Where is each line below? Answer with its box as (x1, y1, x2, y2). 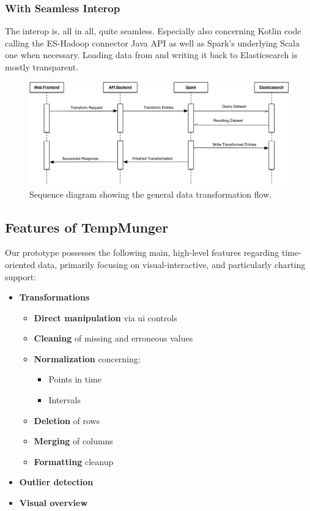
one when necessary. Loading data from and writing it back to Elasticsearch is (5, 48, 298, 61)
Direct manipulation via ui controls (34, 311, 177, 324)
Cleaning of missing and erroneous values (34, 332, 193, 345)
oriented (5, 258, 35, 270)
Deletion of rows (34, 414, 100, 427)
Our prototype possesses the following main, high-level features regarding (5, 246, 279, 259)
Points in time (48, 373, 101, 386)
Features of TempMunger (5, 217, 169, 236)
